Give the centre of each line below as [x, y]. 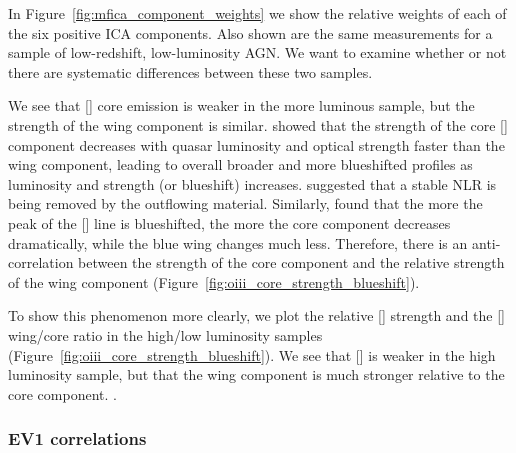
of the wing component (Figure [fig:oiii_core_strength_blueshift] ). [214, 281]
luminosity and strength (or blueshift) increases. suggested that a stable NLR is [252, 183]
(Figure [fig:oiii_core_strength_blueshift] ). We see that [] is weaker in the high [252, 354]
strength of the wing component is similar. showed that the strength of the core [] [258, 124]
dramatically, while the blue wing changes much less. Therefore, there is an [238, 242]
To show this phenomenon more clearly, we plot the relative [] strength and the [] [256, 315]
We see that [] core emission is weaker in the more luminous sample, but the [241, 105]
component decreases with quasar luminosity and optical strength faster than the [256, 144]
